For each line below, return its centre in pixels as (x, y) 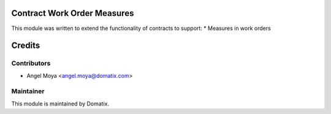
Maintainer (28, 91)
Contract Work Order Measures (73, 13)
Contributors (31, 63)
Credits (26, 46)
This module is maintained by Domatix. (60, 104)
